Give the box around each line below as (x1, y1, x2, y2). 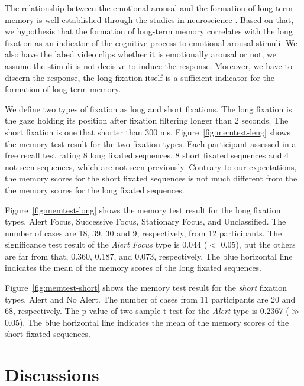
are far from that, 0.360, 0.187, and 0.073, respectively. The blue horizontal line (5, 249, 293, 262)
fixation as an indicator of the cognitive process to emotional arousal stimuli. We (5, 36, 297, 48)
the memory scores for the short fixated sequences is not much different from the (5, 172, 297, 184)
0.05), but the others (221, 238, 296, 251)
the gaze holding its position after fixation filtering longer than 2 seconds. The (5, 114, 289, 126)
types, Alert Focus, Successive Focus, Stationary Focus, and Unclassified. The (5, 215, 286, 228)
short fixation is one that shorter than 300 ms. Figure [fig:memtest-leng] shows (5, 125, 291, 138)
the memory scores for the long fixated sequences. (5, 183, 185, 196)
